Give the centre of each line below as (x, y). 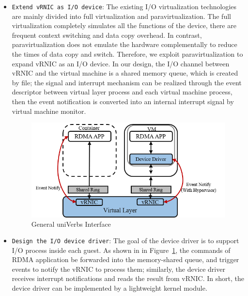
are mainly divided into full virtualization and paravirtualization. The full (121, 16)
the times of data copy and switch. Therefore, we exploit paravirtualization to (127, 54)
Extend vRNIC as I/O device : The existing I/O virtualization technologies (124, 6)
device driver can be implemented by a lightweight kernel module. (109, 288)
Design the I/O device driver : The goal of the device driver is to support (125, 241)
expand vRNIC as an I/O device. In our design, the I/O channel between (121, 63)
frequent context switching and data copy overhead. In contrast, (107, 35)
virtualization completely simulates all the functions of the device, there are (124, 25)
